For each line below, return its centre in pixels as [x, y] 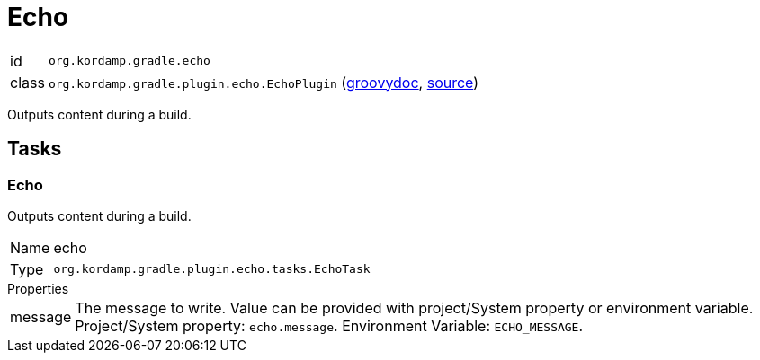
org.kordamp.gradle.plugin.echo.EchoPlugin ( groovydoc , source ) [264, 82]
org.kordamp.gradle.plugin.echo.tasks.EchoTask [212, 269]
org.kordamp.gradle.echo [129, 61]
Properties [38, 288]
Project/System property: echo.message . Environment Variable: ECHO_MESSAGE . [329, 325]
